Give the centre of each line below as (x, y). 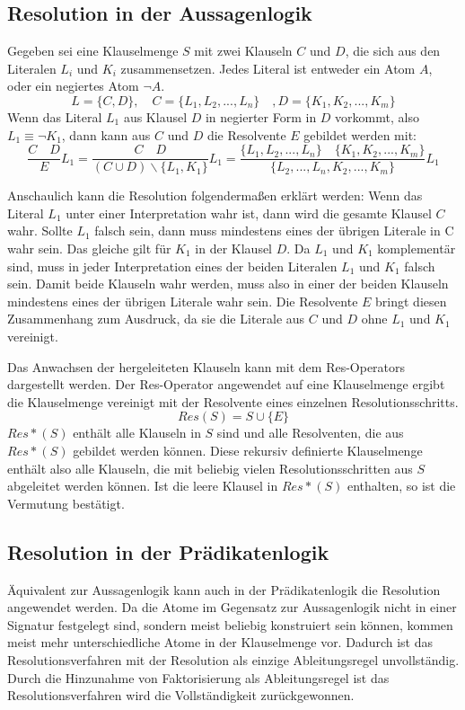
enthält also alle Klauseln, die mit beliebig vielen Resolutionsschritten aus (210, 468)
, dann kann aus (106, 134)
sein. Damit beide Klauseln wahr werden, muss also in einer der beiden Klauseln (228, 284)
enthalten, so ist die (402, 486)
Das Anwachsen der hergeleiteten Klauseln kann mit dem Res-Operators (206, 366)
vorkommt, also (377, 116)
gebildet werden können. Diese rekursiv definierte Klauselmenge (248, 450)
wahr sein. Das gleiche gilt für (89, 248)
